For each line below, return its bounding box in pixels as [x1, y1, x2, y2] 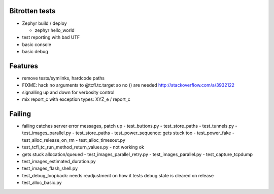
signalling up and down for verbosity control [22, 89, 115, 95]
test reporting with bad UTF [22, 34, 80, 41]
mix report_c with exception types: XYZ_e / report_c [22, 96, 130, 102]
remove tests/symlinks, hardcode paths [22, 75, 105, 81]
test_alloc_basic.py [22, 180, 62, 186]
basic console [22, 41, 52, 48]
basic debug [22, 49, 48, 55]
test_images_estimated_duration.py [22, 159, 96, 165]
